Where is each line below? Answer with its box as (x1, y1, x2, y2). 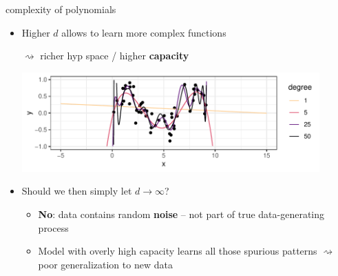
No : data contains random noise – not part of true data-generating (38, 207, 325, 221)
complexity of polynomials (6, 2, 116, 16)
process (38, 220, 69, 235)
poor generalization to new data (38, 257, 173, 271)
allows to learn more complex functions (61, 25, 226, 39)
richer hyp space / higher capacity (40, 48, 189, 63)
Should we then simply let (21, 184, 132, 198)
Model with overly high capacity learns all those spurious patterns (38, 244, 317, 258)
